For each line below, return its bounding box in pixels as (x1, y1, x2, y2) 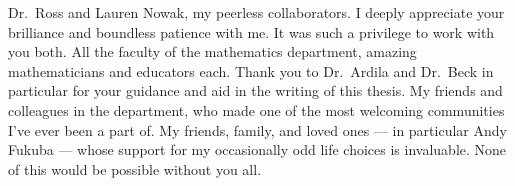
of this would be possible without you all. (8, 158, 262, 179)
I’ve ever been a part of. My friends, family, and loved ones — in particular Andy (8, 119, 507, 140)
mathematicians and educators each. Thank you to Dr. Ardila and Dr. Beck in (8, 60, 494, 81)
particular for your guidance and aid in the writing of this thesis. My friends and (8, 80, 503, 101)
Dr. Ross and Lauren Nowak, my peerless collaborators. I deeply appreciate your (8, 2, 505, 22)
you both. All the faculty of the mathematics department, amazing (8, 41, 417, 62)
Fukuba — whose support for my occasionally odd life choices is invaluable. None (8, 139, 507, 160)
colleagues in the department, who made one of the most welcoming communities (8, 99, 505, 120)
